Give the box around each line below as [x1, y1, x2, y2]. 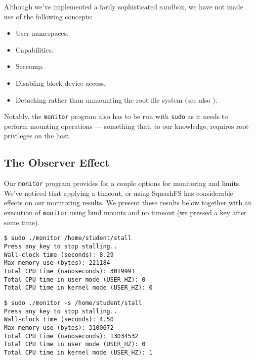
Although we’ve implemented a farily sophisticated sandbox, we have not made [4, 1, 244, 11]
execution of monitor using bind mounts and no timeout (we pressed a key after [4, 207, 247, 218]
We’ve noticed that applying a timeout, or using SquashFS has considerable [4, 187, 233, 198]
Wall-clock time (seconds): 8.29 [4, 251, 114, 258]
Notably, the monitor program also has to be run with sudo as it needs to [4, 111, 228, 121]
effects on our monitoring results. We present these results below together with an [4, 197, 252, 208]
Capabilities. [15, 44, 54, 55]
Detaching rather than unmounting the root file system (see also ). [15, 94, 217, 105]
